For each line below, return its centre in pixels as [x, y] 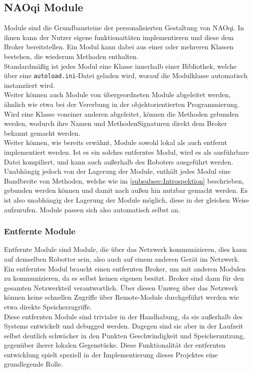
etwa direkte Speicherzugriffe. [48, 306]
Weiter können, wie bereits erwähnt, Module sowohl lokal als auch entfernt [116, 142]
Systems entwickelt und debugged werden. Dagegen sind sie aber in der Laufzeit [124, 326]
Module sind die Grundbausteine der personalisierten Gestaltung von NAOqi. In [124, 28]
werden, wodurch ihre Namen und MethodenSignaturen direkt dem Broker [116, 123]
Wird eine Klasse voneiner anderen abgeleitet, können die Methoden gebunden [121, 114]
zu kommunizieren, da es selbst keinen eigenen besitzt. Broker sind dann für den [124, 278]
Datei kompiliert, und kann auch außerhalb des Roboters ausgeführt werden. [119, 161]
